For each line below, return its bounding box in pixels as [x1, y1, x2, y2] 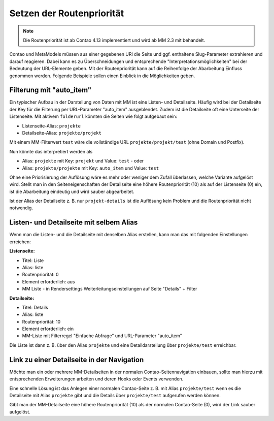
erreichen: [9, 239, 31, 245]
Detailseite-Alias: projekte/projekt [22, 129, 101, 136]
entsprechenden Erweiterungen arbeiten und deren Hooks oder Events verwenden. [9, 376, 184, 382]
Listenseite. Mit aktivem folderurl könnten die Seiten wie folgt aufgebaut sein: [9, 113, 178, 119]
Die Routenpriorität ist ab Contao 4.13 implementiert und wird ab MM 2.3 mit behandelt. [23, 37, 205, 43]
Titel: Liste [22, 257, 44, 264]
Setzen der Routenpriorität [9, 8, 124, 19]
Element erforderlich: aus [22, 278, 75, 284]
